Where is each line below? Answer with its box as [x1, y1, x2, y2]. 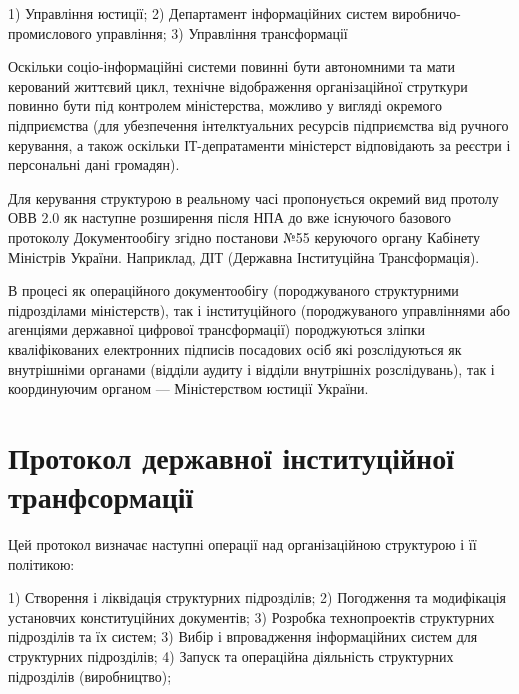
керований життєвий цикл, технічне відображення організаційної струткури [8, 75, 468, 96]
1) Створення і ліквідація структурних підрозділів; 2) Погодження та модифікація [8, 587, 507, 608]
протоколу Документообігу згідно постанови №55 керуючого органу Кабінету [8, 226, 481, 247]
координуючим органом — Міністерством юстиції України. [8, 378, 369, 399]
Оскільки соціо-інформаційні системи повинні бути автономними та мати [8, 56, 455, 77]
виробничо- [391, 3, 461, 23]
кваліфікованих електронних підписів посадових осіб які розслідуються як [8, 338, 462, 359]
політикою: [8, 553, 75, 574]
